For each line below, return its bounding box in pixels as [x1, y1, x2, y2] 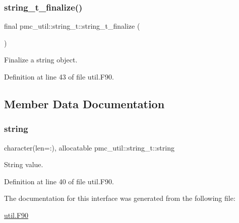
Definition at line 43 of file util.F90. [4, 71, 114, 82]
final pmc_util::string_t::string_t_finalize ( [4, 21, 140, 31]
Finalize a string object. [4, 54, 78, 65]
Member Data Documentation [4, 96, 165, 111]
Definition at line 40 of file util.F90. [4, 176, 114, 186]
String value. [4, 159, 43, 170]
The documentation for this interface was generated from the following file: [4, 193, 235, 203]
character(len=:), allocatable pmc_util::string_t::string [4, 142, 174, 153]
